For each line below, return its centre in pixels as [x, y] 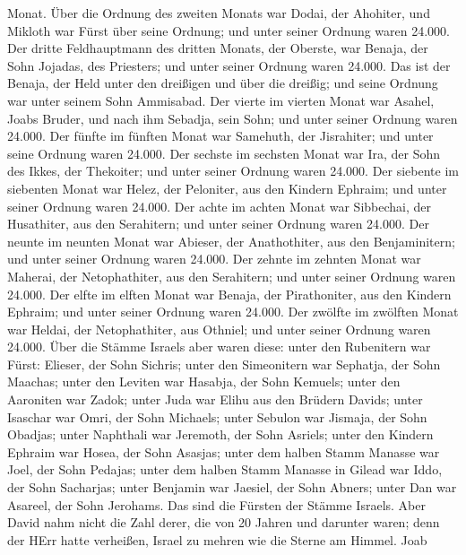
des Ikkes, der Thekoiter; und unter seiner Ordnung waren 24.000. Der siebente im [233, 171]
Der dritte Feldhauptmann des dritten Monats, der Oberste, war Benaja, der [218, 48]
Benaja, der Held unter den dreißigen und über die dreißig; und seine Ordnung [223, 83]
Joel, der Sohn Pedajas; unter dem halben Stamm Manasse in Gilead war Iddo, [225, 469]
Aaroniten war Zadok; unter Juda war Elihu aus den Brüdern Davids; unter [215, 399]
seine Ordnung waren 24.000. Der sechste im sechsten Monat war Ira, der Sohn [224, 153]
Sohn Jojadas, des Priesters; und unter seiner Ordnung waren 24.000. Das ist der [229, 65]
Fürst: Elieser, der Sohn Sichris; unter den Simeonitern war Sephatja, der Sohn [224, 364]
